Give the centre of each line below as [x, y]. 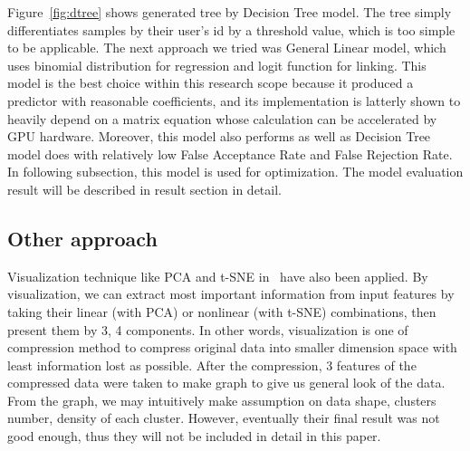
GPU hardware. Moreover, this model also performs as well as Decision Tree [219, 136]
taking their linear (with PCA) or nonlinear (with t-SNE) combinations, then [222, 311]
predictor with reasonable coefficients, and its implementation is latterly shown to [234, 100]
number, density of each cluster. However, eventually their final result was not [224, 418]
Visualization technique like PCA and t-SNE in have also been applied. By [218, 276]
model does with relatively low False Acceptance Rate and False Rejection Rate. [230, 154]
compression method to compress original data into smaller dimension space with [232, 347]
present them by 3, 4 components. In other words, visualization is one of [208, 329]
